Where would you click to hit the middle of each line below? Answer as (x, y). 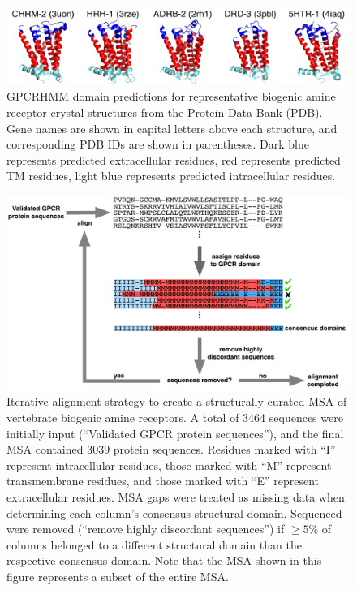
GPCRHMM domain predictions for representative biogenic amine (171, 96)
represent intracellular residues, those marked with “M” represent (169, 465)
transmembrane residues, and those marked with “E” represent (163, 481)
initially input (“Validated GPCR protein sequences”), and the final (175, 433)
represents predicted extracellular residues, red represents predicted (174, 159)
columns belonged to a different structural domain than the (154, 544)
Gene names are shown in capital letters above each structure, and (172, 128)
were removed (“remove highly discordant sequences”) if (146, 529)
